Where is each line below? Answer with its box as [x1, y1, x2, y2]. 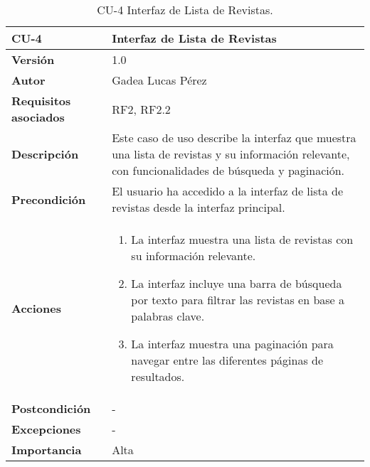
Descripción [11, 146, 79, 162]
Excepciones [11, 421, 81, 437]
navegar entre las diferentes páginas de [131, 352, 324, 368]
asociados [11, 109, 65, 125]
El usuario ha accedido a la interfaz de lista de [112, 183, 344, 199]
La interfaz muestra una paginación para [131, 336, 334, 352]
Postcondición [11, 400, 91, 417]
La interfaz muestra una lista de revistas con [131, 231, 354, 247]
